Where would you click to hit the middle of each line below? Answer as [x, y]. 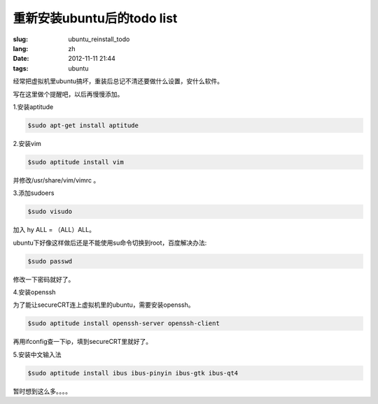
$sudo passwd [50, 261]
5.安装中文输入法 [37, 354]
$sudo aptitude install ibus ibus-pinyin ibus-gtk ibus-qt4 [133, 373]
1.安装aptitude [33, 107]
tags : [21, 68]
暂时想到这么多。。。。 [42, 391]
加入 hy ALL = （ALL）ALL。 [54, 230]
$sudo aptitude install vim [76, 162]
